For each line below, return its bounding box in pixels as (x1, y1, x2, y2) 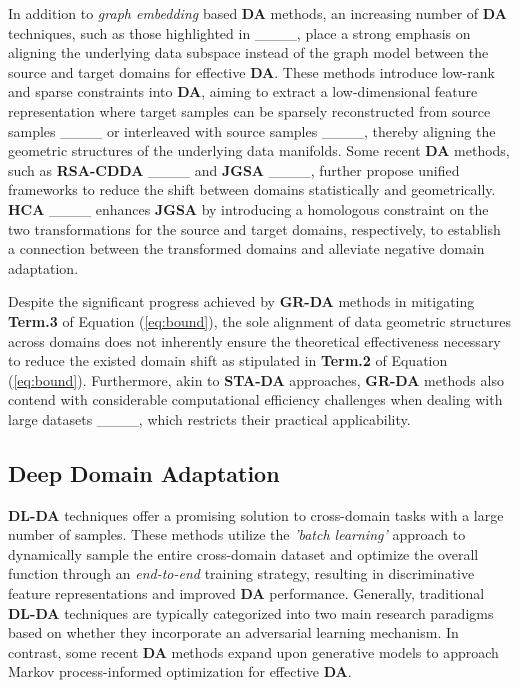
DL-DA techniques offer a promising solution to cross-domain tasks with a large (8, 504, 504, 525)
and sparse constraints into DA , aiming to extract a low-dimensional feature (8, 81, 478, 102)
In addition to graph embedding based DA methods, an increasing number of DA (8, 3, 507, 23)
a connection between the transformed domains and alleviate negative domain (8, 238, 485, 259)
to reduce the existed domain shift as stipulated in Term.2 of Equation (8, 350, 448, 371)
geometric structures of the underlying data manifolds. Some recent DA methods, (8, 140, 510, 161)
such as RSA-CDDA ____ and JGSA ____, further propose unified (8, 159, 460, 180)
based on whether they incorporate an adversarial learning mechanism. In (8, 622, 459, 643)
